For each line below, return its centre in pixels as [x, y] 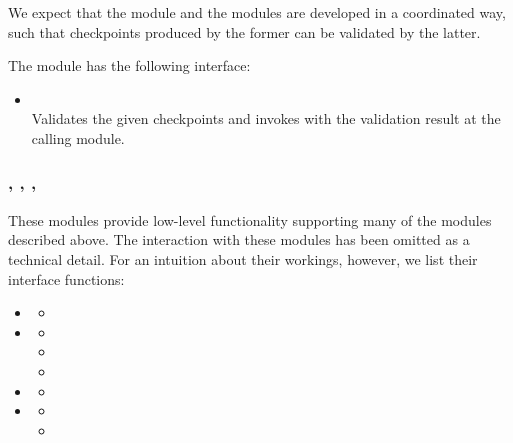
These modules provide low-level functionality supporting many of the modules [250, 219]
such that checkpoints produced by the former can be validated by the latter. [244, 31]
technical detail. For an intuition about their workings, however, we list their [243, 258]
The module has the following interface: [129, 65]
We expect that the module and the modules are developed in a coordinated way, [257, 12]
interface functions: [66, 278]
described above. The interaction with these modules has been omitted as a [239, 239]
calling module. [78, 137]
